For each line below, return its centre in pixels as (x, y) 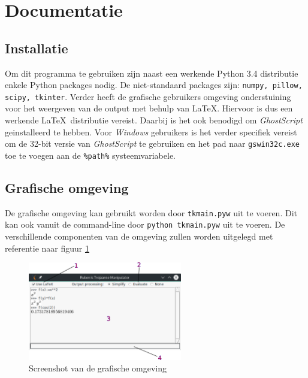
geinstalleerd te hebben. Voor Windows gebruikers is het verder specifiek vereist (151, 131)
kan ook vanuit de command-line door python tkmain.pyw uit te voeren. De (145, 224)
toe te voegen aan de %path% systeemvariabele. (90, 155)
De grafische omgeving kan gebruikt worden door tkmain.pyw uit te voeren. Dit (151, 212)
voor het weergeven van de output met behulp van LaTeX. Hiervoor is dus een (149, 108)
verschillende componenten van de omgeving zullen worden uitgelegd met (139, 236)
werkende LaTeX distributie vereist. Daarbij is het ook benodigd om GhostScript (154, 120)
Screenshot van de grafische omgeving (98, 368)
